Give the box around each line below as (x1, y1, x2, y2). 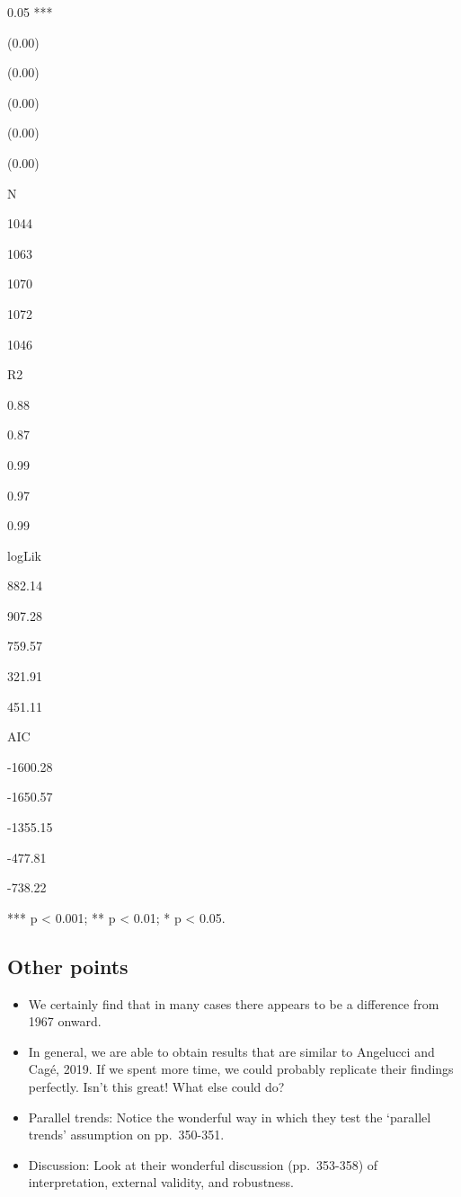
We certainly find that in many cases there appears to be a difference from (28, 994, 439, 1013)
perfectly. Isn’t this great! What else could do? (28, 1077, 285, 1095)
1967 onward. (28, 1012, 102, 1031)
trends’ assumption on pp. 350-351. (28, 1125, 225, 1144)
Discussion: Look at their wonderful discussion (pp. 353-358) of (28, 1155, 378, 1174)
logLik (7, 545, 41, 564)
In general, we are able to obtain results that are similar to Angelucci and (28, 1042, 435, 1060)
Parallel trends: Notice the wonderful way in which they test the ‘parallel (28, 1107, 431, 1126)
